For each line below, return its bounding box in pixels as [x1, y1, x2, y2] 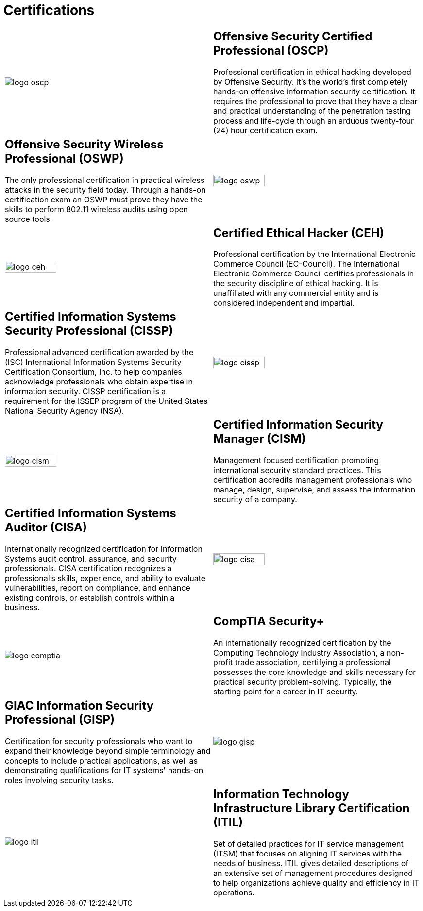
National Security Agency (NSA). [5, 406, 124, 416]
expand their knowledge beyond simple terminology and [5, 746, 211, 756]
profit [213, 657, 233, 668]
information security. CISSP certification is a [5, 386, 166, 397]
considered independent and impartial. [213, 298, 355, 308]
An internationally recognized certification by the [213, 638, 391, 648]
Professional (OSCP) [213, 43, 329, 57]
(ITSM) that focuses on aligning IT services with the [213, 848, 402, 858]
